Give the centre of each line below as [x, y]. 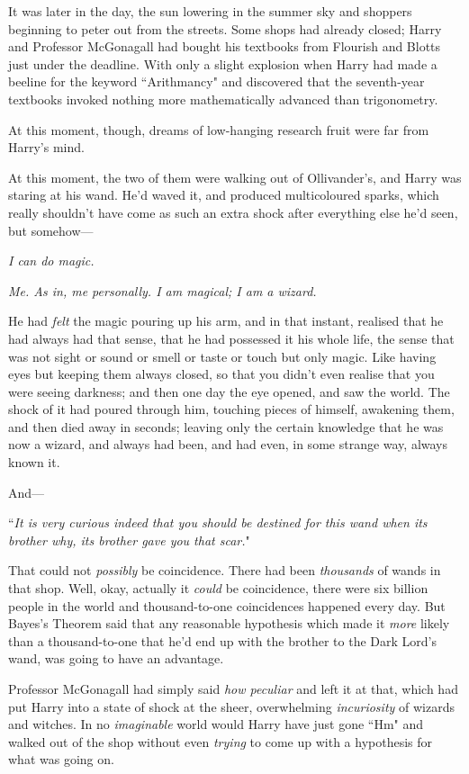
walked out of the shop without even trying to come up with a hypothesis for [221, 741]
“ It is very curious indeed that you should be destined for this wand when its [218, 522]
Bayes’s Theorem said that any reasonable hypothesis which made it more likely [229, 623]
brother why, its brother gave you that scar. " [129, 540]
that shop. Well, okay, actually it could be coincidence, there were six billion [218, 588]
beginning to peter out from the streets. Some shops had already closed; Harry [225, 28]
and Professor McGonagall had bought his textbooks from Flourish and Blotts [225, 46]
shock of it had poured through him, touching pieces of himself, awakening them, [231, 409]
